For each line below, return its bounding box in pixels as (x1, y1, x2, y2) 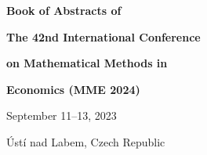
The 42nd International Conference (6, 28, 201, 45)
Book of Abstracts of (6, 2, 122, 18)
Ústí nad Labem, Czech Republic (6, 133, 165, 150)
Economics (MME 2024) (6, 81, 140, 97)
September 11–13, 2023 (6, 107, 117, 124)
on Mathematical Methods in (6, 55, 168, 71)
